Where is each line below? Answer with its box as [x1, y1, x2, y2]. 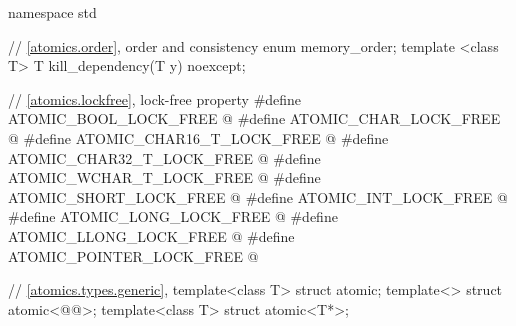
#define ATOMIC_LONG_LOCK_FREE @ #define [8, 206, 338, 227]
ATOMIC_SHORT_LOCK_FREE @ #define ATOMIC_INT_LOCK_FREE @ [8, 186, 508, 207]
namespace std [8, 2, 97, 22]
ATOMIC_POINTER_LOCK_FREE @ [8, 245, 259, 266]
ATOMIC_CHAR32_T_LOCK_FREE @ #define [8, 147, 321, 168]
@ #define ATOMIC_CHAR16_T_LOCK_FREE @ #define [8, 127, 389, 148]
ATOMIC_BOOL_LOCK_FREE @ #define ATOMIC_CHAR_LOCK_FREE [8, 108, 501, 129]
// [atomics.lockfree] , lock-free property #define [8, 88, 302, 109]
